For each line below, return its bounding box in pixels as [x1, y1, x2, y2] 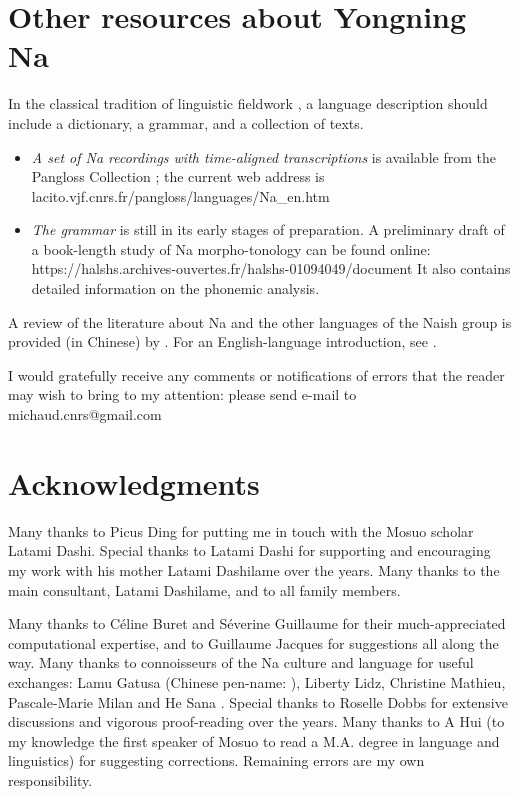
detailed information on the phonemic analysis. [31, 278, 320, 299]
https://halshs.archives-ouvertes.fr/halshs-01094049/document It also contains [31, 258, 511, 279]
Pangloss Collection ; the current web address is [31, 166, 325, 187]
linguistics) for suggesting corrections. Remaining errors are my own [8, 750, 425, 771]
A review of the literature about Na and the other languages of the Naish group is [8, 311, 512, 332]
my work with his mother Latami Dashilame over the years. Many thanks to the [8, 559, 500, 580]
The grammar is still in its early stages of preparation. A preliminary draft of [31, 219, 505, 240]
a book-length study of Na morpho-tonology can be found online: [31, 238, 431, 259]
